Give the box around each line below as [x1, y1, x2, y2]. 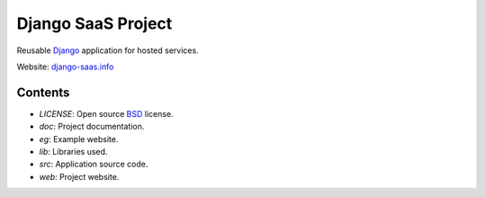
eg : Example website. [39, 133, 119, 144]
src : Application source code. [39, 158, 148, 170]
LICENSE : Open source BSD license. [39, 108, 175, 119]
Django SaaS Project [16, 13, 173, 33]
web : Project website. [39, 171, 120, 182]
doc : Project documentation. [39, 121, 145, 132]
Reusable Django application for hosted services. [16, 45, 199, 56]
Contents [16, 85, 70, 100]
